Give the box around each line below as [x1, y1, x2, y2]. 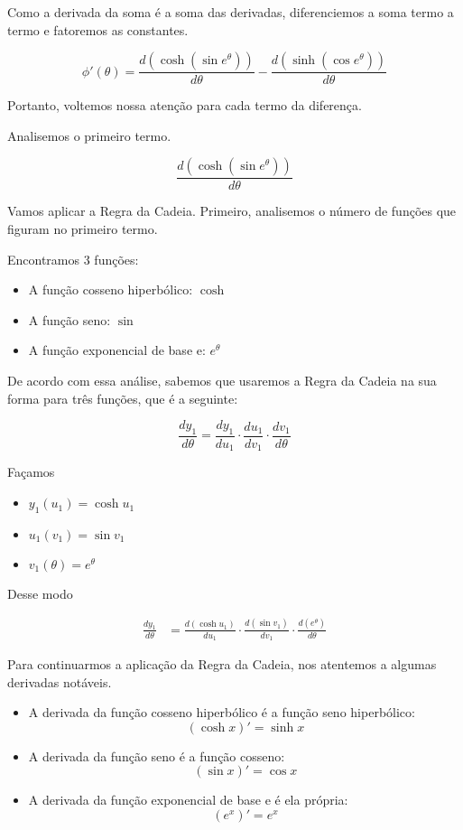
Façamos [7, 462, 55, 481]
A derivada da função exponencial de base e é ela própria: [28, 790, 348, 809]
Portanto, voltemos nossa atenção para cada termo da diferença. [7, 96, 362, 115]
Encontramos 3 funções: [7, 249, 139, 268]
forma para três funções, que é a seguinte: [7, 388, 238, 407]
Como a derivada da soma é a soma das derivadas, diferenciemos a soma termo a [7, 3, 454, 21]
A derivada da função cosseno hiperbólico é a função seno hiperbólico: [28, 703, 415, 722]
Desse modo [7, 583, 73, 602]
